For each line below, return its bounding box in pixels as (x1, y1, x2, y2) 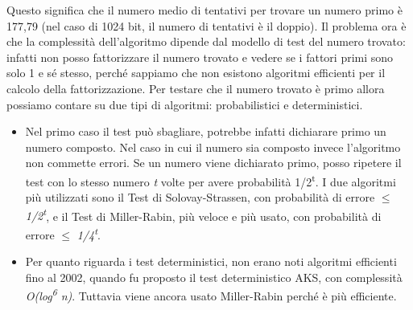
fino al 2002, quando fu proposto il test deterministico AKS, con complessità (25, 268, 403, 285)
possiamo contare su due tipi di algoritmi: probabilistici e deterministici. (6, 96, 363, 112)
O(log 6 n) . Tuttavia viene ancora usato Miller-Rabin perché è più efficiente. (25, 285, 397, 304)
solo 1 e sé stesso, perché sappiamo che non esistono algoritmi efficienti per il (6, 64, 386, 81)
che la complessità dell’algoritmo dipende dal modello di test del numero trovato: (6, 33, 406, 50)
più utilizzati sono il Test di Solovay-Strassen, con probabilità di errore (25, 189, 375, 206)
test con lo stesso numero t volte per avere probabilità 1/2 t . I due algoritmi (25, 170, 396, 190)
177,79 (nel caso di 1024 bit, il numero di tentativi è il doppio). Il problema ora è (6, 17, 407, 34)
